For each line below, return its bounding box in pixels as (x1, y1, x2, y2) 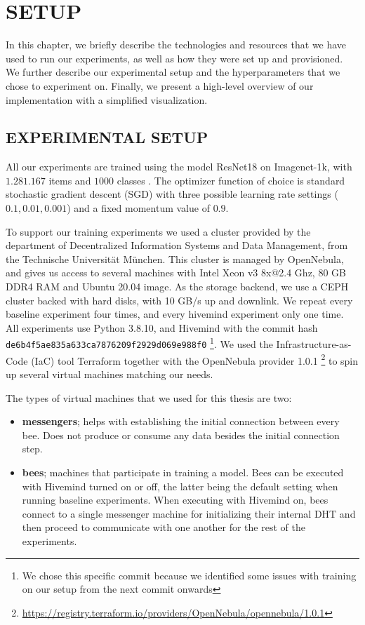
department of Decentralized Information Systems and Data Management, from (6, 238, 348, 253)
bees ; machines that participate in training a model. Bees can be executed (22, 464, 344, 479)
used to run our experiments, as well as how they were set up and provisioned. (6, 51, 343, 65)
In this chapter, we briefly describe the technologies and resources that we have (6, 37, 347, 52)
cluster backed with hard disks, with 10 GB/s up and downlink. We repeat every (6, 293, 353, 307)
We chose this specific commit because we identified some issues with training (22, 567, 357, 582)
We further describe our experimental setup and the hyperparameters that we (6, 65, 340, 79)
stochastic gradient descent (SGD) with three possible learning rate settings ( (6, 187, 338, 201)
